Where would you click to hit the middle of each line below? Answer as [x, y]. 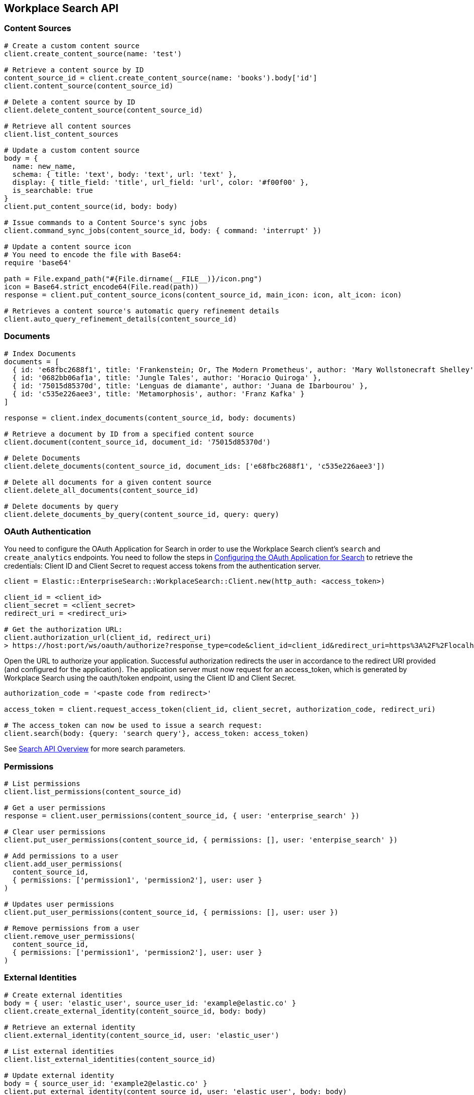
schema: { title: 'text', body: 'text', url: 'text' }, [125, 174]
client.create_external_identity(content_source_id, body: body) [135, 1011]
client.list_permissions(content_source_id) [93, 792]
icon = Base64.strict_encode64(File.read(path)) [101, 287]
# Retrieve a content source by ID [74, 70]
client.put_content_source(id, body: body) [91, 206]
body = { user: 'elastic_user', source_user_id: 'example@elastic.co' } [150, 1003]
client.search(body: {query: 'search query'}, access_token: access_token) [156, 734]
